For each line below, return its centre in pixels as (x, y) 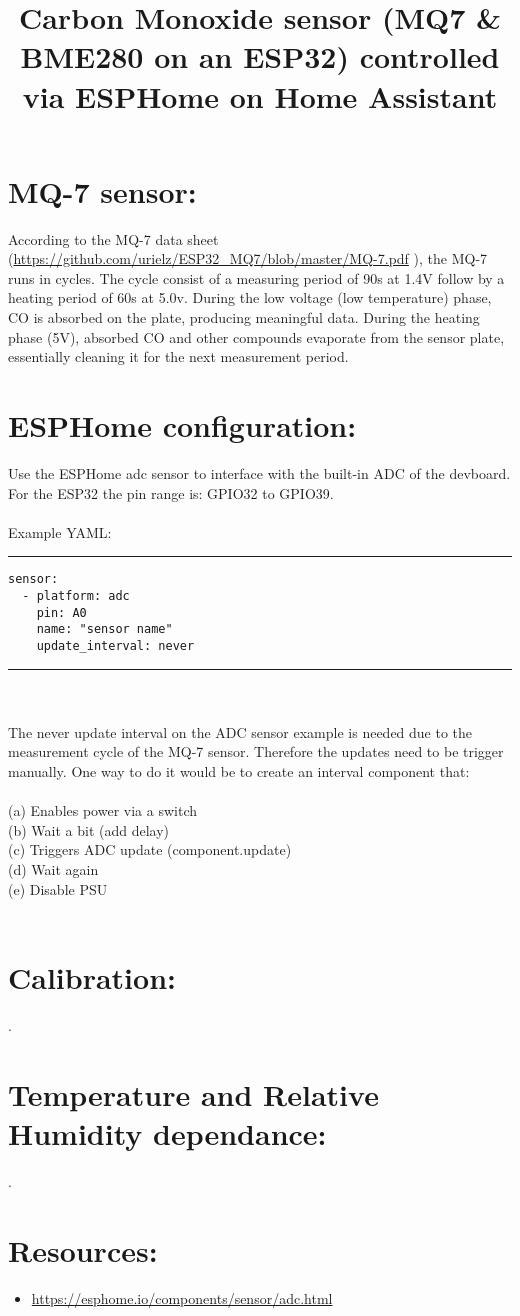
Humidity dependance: (167, 1132)
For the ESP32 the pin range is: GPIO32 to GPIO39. (171, 492)
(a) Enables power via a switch (102, 810)
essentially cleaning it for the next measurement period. (178, 356)
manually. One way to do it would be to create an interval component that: (239, 771)
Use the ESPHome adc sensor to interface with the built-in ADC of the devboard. (259, 472)
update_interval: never (115, 645)
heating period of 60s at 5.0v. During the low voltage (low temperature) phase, (250, 297)
